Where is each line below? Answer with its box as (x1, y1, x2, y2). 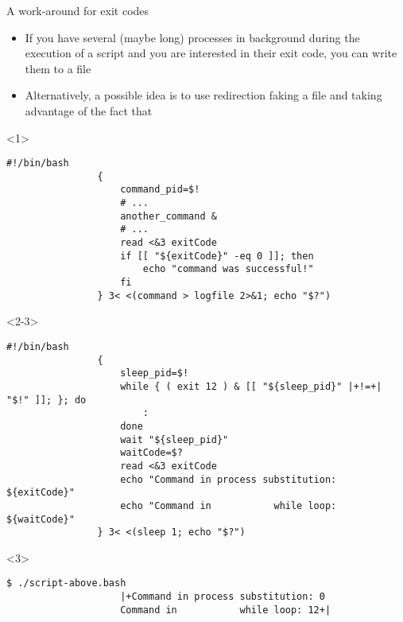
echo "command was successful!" (142, 263, 314, 275)
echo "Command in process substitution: (120, 473, 337, 485)
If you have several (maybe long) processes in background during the (25, 29, 360, 45)
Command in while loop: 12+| (120, 604, 331, 616)
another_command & (120, 210, 217, 222)
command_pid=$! (120, 184, 200, 196)
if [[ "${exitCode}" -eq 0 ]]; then (120, 250, 314, 262)
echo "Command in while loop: (120, 500, 337, 511)
